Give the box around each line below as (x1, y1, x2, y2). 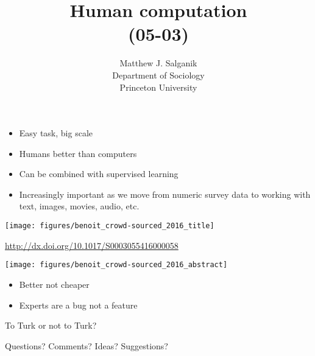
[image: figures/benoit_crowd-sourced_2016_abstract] (5, 260, 228, 270)
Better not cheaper (19, 277, 90, 290)
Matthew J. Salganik (119, 57, 197, 69)
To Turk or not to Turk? (5, 319, 97, 332)
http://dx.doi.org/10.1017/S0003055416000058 (5, 239, 179, 251)
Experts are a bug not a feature (19, 298, 138, 311)
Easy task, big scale (19, 127, 93, 139)
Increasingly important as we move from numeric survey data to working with (19, 187, 311, 200)
